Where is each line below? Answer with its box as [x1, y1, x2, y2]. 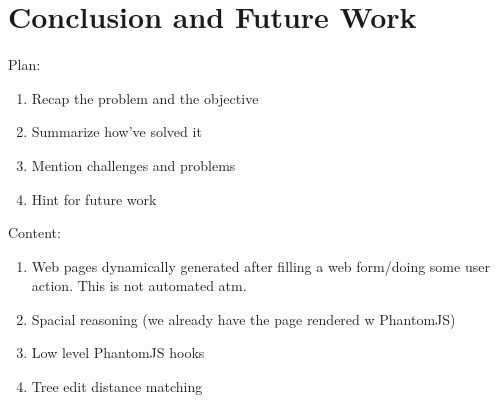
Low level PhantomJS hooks [31, 342, 205, 363]
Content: [8, 222, 61, 243]
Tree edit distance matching [31, 376, 203, 397]
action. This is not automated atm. [31, 275, 247, 296]
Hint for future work [31, 188, 157, 209]
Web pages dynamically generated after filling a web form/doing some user [31, 255, 490, 276]
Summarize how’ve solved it [31, 121, 202, 142]
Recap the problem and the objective [31, 87, 259, 108]
